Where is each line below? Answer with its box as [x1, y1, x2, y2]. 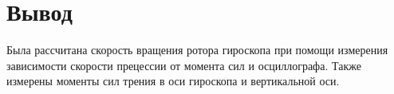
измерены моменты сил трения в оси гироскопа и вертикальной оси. [6, 72, 340, 89]
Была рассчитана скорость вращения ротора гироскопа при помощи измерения [6, 41, 388, 58]
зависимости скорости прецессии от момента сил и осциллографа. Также [6, 57, 361, 73]
